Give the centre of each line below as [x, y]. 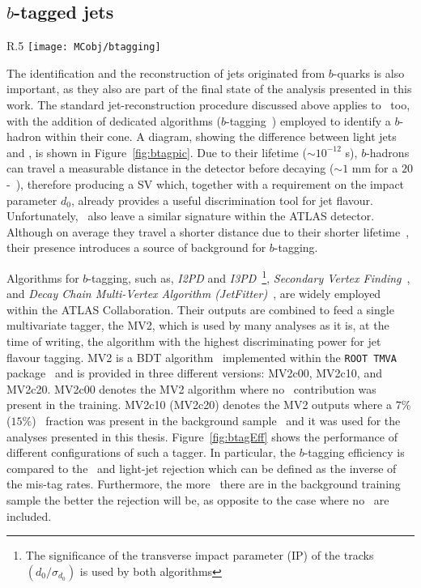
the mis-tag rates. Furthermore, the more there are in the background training [204, 484]
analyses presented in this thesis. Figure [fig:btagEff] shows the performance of [202, 436]
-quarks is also [369, 72]
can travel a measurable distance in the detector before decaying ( [170, 168]
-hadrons [388, 152]
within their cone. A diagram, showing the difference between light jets [221, 136]
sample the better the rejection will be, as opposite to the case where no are [198, 500]
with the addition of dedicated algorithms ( [114, 120]
